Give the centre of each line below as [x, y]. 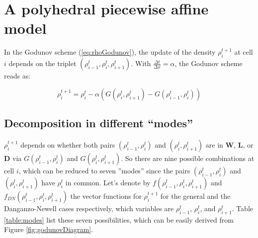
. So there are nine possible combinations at [188, 158]
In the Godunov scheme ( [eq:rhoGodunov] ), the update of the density [110, 52]
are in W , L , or [229, 144]
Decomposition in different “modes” [99, 123]
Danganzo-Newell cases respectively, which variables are [89, 208]
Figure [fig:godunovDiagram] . [49, 229]
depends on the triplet [43, 63]
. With [141, 63]
